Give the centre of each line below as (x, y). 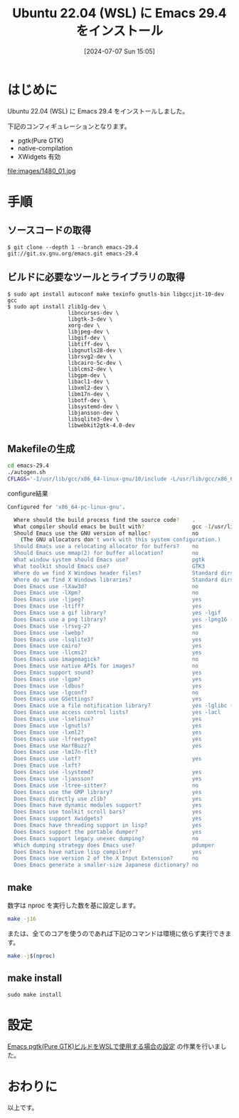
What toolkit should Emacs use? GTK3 (109, 566)
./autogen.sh (27, 473)
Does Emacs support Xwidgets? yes (108, 819)
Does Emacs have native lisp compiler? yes (108, 852)
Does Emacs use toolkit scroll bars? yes (108, 812)
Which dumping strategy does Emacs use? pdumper (114, 845)
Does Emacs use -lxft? (47, 766)
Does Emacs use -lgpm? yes (108, 679)
